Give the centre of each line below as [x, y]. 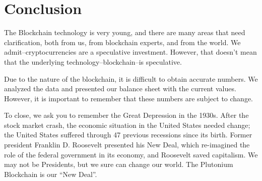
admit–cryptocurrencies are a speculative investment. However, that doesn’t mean [130, 52]
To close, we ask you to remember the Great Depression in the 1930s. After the [126, 115]
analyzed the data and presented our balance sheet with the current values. [120, 88]
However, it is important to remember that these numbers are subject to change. [128, 98]
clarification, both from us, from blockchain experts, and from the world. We [122, 42]
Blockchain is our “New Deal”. [51, 174]
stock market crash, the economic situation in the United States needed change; [127, 125]
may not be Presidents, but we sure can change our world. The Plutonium [119, 164]
